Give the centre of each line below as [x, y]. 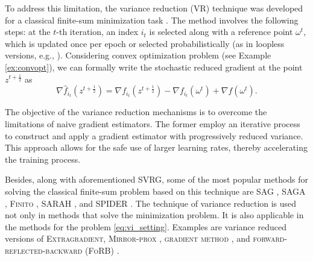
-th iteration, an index [97, 32]
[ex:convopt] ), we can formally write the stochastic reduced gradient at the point [154, 67]
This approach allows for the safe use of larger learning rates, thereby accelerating [156, 147]
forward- [270, 238]
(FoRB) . [102, 250]
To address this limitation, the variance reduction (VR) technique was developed [154, 8]
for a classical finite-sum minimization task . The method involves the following [152, 20]
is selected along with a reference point [221, 32]
